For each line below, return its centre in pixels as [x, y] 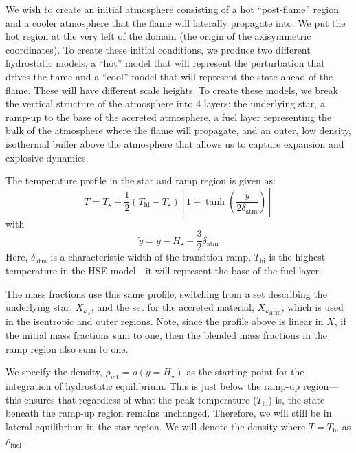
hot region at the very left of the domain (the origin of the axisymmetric [158, 36]
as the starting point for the [245, 372]
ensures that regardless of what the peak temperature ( [141, 399]
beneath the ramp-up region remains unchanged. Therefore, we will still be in [169, 413]
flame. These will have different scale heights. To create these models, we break [172, 90]
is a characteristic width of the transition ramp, [151, 257]
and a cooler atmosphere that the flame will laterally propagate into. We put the [176, 22]
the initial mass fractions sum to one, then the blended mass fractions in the [167, 335]
